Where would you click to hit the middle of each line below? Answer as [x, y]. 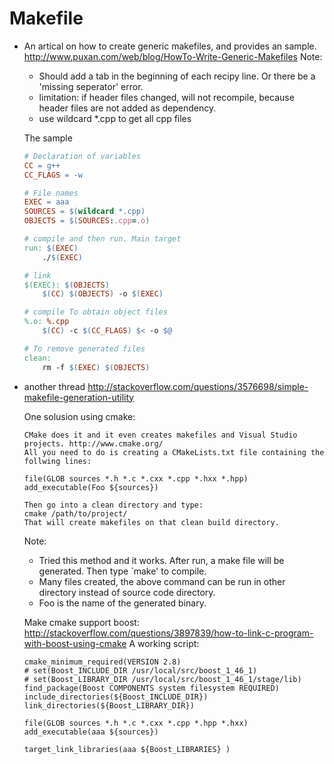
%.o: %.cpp [46, 322]
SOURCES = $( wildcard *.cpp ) [84, 212]
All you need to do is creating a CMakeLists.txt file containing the [174, 452]
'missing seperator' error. [91, 86]
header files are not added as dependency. [127, 108]
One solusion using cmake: [79, 416]
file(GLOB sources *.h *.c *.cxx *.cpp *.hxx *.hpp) [136, 478]
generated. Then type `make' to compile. [122, 571]
